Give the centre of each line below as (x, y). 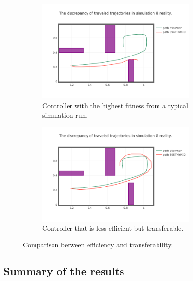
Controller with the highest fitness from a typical (115, 105)
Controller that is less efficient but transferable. (113, 228)
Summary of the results (64, 271)
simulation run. (65, 115)
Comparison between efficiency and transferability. (98, 244)
